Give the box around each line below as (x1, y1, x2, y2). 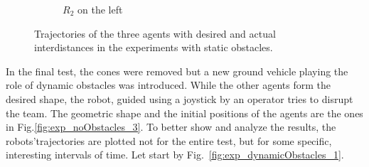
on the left (77, 2, 123, 16)
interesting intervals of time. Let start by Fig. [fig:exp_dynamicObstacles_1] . (6, 147, 344, 162)
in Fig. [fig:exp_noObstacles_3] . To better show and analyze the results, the (6, 119, 336, 134)
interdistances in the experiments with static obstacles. (34, 40, 273, 55)
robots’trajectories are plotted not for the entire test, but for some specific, (6, 133, 332, 148)
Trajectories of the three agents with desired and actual (34, 26, 276, 41)
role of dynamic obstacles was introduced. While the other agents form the (6, 77, 331, 92)
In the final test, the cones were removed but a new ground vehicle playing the (6, 63, 348, 78)
